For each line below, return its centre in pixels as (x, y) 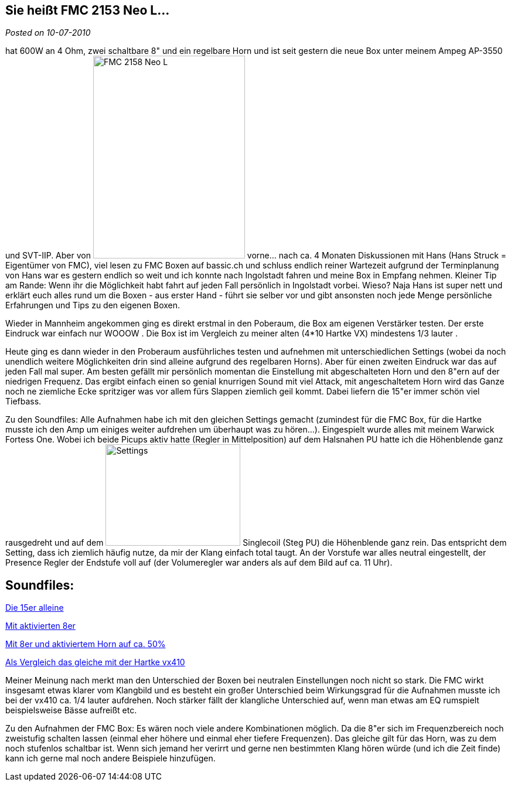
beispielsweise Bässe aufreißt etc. (71, 710)
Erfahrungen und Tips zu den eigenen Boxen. (93, 305)
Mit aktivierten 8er (40, 626)
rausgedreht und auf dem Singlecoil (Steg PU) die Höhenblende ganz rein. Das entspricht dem (256, 543)
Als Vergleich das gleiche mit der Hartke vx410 (95, 662)
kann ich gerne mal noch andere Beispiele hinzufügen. (110, 758)
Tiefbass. (23, 401)
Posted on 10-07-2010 (48, 33)
